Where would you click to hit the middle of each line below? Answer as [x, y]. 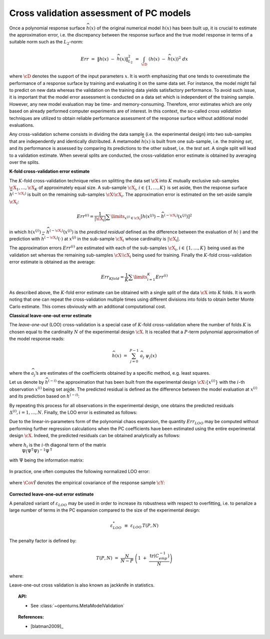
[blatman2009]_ [47, 626]
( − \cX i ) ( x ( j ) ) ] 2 [178, 216]
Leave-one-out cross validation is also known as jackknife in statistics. [82, 585]
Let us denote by [27, 382]
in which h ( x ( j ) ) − [27, 231]
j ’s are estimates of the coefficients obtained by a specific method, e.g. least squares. [122, 374]
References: [31, 617]
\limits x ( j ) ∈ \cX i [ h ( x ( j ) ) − [135, 217]
